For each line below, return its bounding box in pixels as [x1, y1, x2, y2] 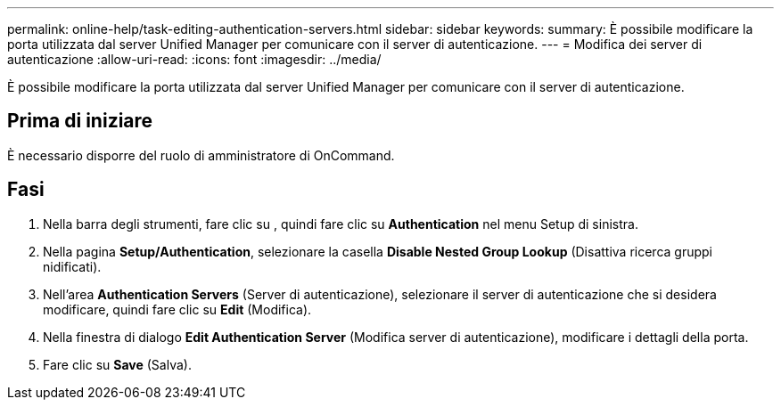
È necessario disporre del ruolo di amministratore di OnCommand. [7, 147, 395, 163]
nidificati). [43, 258, 102, 274]
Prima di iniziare [7, 110, 153, 133]
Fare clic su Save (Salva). [43, 356, 192, 372]
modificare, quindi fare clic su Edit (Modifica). [43, 301, 312, 317]
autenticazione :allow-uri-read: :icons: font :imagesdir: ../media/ [7, 52, 382, 67]
